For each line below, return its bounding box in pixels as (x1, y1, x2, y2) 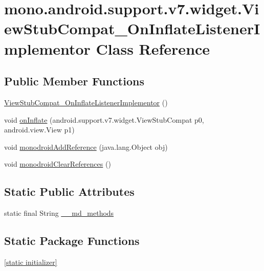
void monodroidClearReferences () (4, 159, 111, 169)
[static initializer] (4, 256, 57, 267)
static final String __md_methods (4, 208, 114, 218)
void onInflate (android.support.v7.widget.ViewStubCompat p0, (4, 114, 204, 125)
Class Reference (96, 38, 210, 59)
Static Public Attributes (4, 184, 135, 199)
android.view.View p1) (4, 124, 75, 135)
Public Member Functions (4, 73, 144, 89)
